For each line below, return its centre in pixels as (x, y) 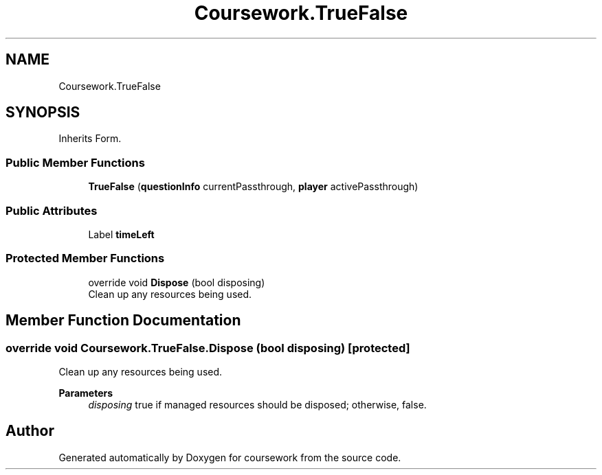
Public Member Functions (75, 162)
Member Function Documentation (123, 321)
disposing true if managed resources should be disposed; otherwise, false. (257, 404)
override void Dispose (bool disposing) (177, 282)
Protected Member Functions (85, 258)
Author (30, 431)
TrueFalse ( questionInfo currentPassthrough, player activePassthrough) (253, 187)
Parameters (86, 393)
